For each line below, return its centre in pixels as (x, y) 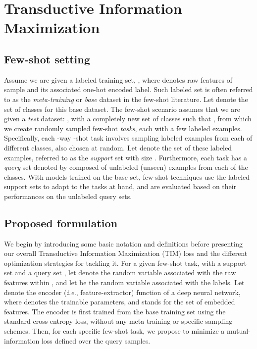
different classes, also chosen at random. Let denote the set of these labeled (118, 147)
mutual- (239, 331)
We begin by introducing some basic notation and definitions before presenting (123, 243)
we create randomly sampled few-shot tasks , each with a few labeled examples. (123, 128)
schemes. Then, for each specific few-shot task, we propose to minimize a (114, 331)
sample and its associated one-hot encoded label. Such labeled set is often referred (128, 89)
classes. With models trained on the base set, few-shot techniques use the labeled (127, 176)
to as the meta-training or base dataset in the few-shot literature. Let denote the (126, 99)
